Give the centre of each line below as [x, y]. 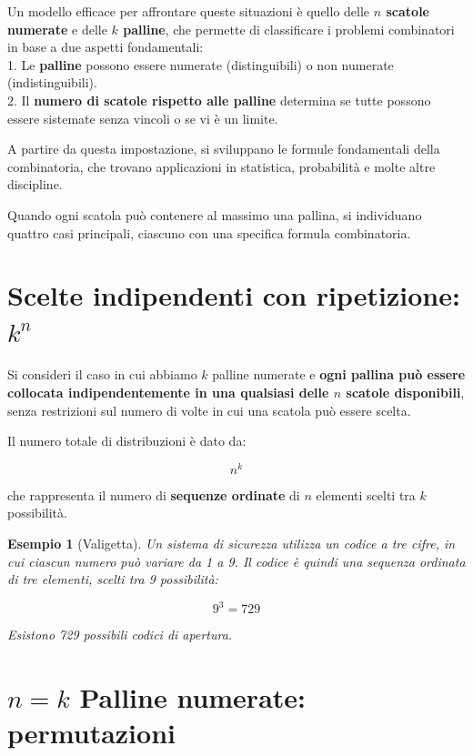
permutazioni [91, 733]
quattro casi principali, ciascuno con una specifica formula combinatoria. [209, 232]
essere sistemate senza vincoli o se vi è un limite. [143, 118]
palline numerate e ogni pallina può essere [339, 374]
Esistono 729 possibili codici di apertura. [120, 635]
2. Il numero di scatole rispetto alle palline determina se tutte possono [219, 100]
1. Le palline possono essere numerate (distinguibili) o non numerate [201, 64]
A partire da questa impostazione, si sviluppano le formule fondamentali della [224, 149]
